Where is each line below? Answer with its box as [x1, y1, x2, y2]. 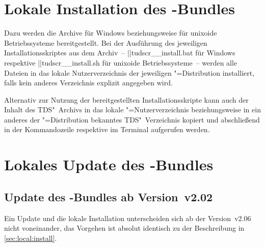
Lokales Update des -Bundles [4, 154, 214, 175]
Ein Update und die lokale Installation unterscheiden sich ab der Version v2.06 [4, 212, 251, 223]
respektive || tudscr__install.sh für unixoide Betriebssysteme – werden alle [4, 57, 237, 68]
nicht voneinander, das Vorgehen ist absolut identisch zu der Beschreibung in [4, 223, 245, 233]
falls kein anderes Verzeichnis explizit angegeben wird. [4, 77, 173, 88]
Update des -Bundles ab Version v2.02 [4, 189, 213, 204]
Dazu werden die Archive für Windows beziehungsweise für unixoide [4, 27, 217, 38]
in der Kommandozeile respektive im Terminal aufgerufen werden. [4, 124, 210, 135]
